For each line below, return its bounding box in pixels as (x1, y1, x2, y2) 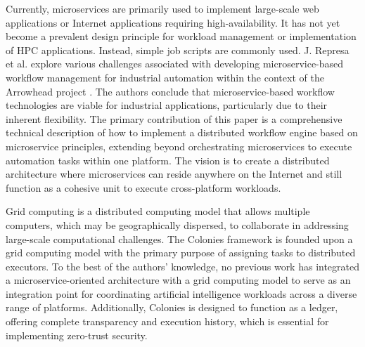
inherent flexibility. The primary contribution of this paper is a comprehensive (6, 111, 342, 126)
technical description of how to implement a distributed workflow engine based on (6, 125, 358, 140)
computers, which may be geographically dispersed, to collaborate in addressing (6, 217, 349, 232)
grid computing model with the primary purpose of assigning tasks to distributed (6, 245, 356, 260)
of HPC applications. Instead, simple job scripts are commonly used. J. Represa (6, 42, 350, 57)
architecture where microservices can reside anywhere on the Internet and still (6, 166, 342, 181)
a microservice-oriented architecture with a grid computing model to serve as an (6, 273, 351, 287)
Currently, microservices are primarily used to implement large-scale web (6, 1, 319, 15)
